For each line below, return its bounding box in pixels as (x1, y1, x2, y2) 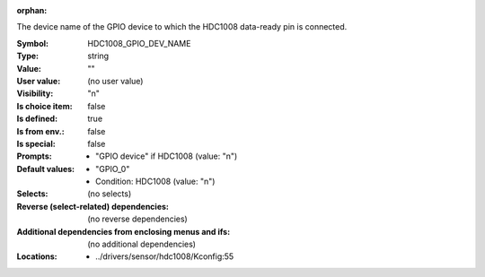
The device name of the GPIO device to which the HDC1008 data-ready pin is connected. (16, 22, 348, 32)
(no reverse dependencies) (87, 213, 188, 224)
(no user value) (87, 75, 144, 86)
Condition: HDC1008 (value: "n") (95, 176, 216, 187)
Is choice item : (16, 100, 73, 111)
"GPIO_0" (95, 163, 130, 174)
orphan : (16, 5, 48, 15)
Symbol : (16, 38, 49, 48)
